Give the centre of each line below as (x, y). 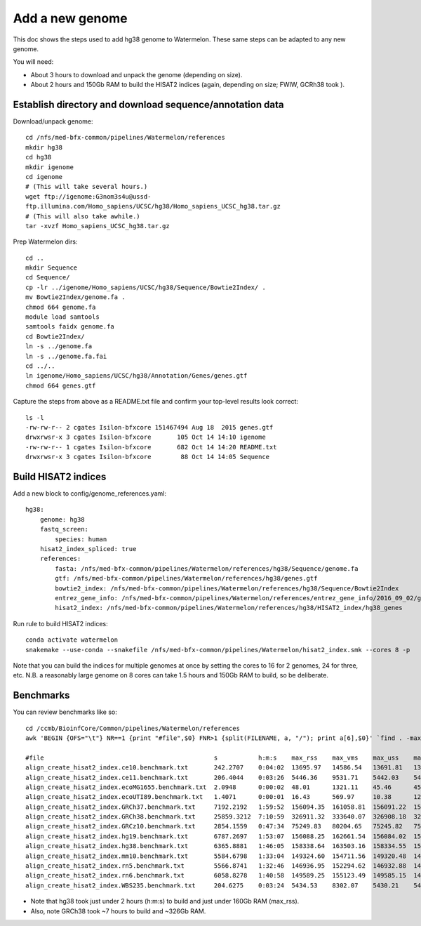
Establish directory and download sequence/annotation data (148, 104)
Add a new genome (70, 18)
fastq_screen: (64, 529)
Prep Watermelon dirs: (45, 242)
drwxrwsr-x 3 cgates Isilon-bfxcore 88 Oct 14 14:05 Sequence (148, 457)
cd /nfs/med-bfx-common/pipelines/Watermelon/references (126, 138)
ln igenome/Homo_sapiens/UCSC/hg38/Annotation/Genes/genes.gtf (136, 376)
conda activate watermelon (72, 640)
